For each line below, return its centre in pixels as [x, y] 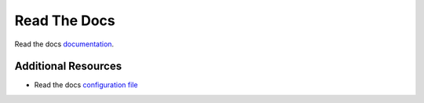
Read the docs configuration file [86, 85]
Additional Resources [68, 66]
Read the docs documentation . [64, 44]
